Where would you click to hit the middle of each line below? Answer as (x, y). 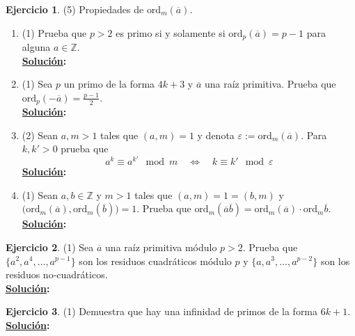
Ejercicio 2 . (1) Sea (50, 247)
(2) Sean (40, 135)
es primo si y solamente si (171, 32)
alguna (36, 47)
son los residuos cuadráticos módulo (155, 261)
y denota (216, 135)
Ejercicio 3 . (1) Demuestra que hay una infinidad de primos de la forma (162, 311)
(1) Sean (40, 194)
